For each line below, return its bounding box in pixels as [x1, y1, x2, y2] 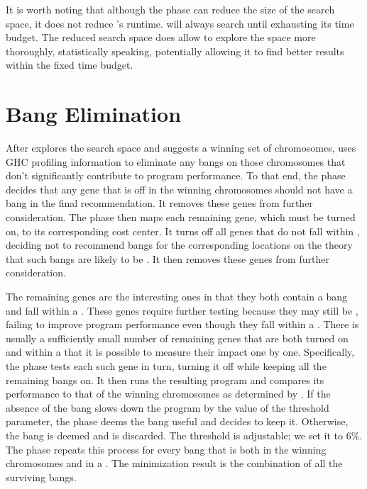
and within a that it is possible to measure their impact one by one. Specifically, [6, 344, 355, 359]
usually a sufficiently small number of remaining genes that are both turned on [6, 330, 349, 345]
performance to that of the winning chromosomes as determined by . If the [6, 386, 331, 401]
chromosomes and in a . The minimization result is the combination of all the [6, 456, 343, 471]
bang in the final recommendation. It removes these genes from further [6, 196, 313, 210]
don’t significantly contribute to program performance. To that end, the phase [6, 168, 346, 183]
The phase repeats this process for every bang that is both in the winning [6, 442, 327, 456]
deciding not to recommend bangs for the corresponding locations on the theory [6, 237, 353, 252]
